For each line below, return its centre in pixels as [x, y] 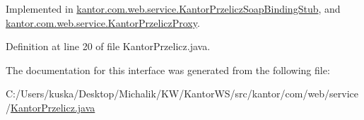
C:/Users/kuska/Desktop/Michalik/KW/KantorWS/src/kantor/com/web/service [182, 94]
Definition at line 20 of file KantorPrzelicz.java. [108, 46]
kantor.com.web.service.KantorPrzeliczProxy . [103, 22]
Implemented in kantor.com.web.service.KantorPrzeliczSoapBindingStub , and [173, 8]
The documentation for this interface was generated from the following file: [168, 70]
